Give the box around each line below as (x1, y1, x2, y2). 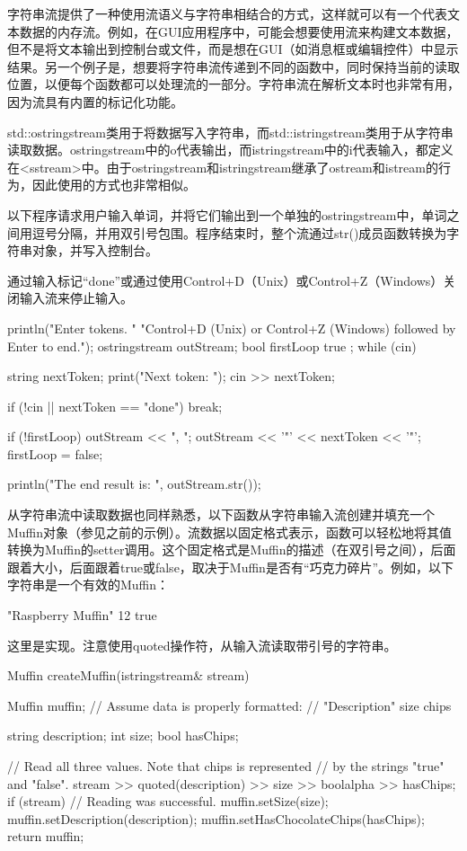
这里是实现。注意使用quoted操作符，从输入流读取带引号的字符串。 (7, 635, 397, 654)
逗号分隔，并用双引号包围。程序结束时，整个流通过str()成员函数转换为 (31, 223, 447, 242)
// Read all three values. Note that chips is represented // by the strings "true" (7, 757, 445, 775)
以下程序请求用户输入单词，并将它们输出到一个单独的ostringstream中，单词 (7, 205, 447, 224)
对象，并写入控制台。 (31, 241, 158, 260)
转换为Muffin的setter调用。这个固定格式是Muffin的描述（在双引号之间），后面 (7, 540, 456, 559)
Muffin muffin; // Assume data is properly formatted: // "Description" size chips (7, 696, 452, 714)
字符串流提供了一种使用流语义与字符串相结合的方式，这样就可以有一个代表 (7, 4, 447, 22)
